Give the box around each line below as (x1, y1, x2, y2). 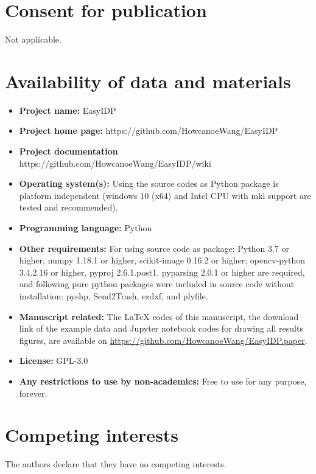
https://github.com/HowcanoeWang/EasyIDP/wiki (19, 156, 211, 169)
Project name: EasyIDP (19, 103, 116, 116)
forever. (19, 386, 47, 399)
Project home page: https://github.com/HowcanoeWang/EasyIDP (19, 124, 278, 137)
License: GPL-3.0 (19, 354, 88, 367)
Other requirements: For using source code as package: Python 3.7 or (19, 242, 289, 254)
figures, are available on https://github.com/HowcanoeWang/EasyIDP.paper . (19, 333, 307, 346)
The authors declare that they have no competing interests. (5, 458, 226, 470)
